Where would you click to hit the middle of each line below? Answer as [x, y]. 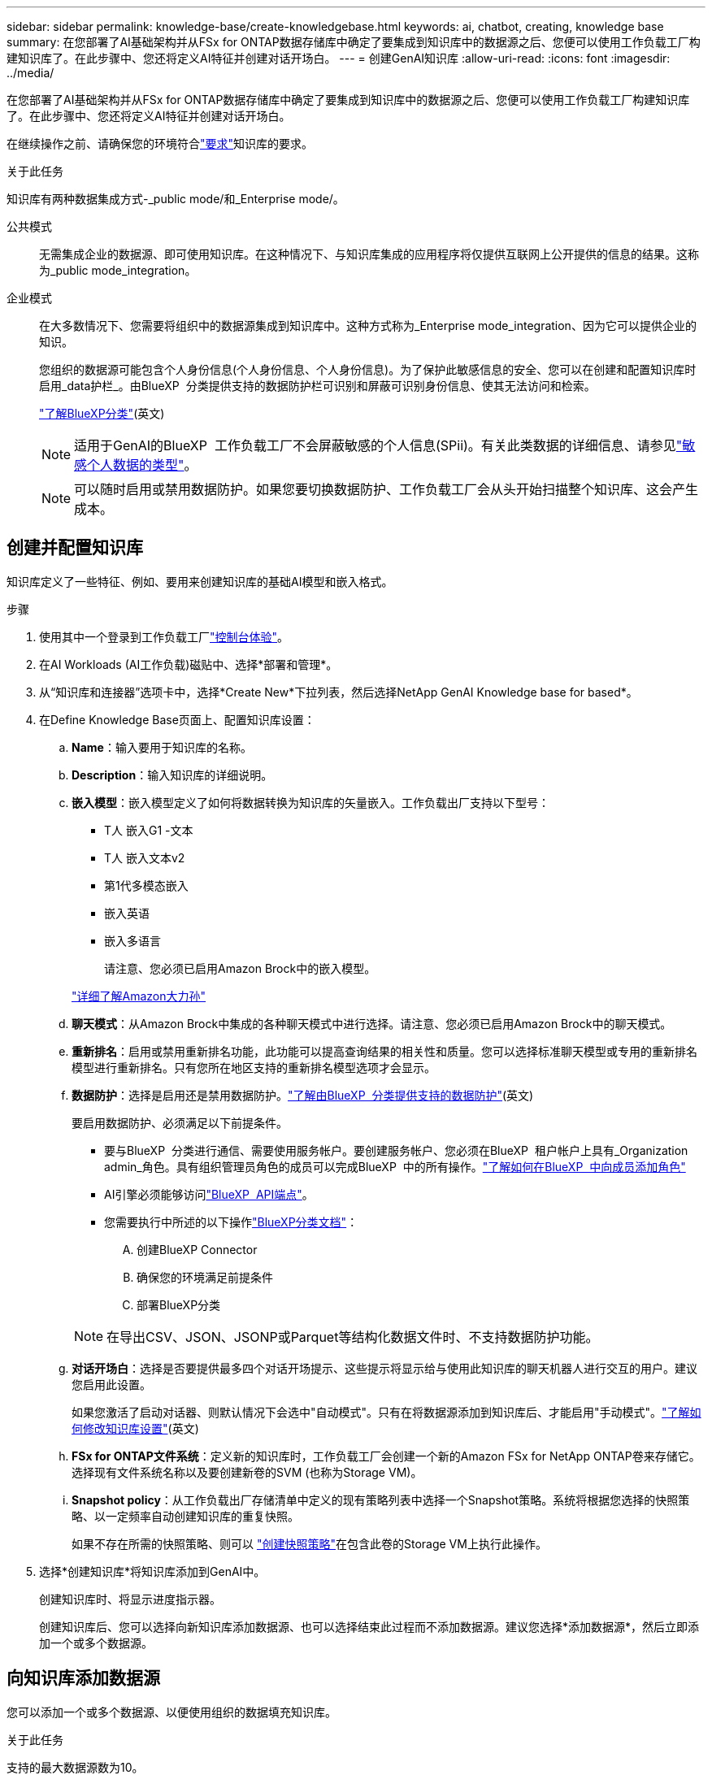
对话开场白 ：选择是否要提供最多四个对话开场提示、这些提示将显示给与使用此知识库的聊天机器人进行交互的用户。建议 [384, 1368]
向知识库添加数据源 [83, 1678]
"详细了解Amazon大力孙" [139, 996]
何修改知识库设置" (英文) [135, 1428]
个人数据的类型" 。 [142, 465]
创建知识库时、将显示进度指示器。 [130, 1599]
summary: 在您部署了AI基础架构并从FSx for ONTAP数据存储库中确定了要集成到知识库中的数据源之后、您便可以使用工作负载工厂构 [354, 42]
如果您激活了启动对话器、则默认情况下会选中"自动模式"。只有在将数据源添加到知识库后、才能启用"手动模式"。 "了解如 [386, 1412]
